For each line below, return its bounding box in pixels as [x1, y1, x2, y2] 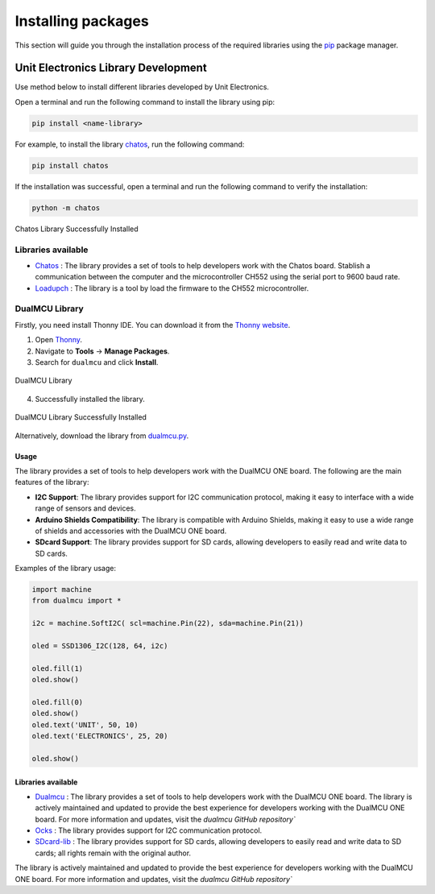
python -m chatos [31, 203, 101, 213]
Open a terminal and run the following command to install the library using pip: [14, 97, 275, 106]
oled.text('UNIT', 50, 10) [31, 720, 139, 729]
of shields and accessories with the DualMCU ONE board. [35, 526, 227, 536]
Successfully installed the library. [35, 394, 145, 404]
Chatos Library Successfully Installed [14, 224, 139, 234]
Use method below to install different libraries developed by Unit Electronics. [14, 82, 270, 92]
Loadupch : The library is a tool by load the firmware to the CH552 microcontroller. [35, 283, 309, 293]
